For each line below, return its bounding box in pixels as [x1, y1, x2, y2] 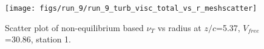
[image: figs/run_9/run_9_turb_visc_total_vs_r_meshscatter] [5, 4, 257, 13]
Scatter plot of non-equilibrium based [5, 21, 144, 33]
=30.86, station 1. [5, 33, 71, 45]
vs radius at [157, 21, 201, 33]
